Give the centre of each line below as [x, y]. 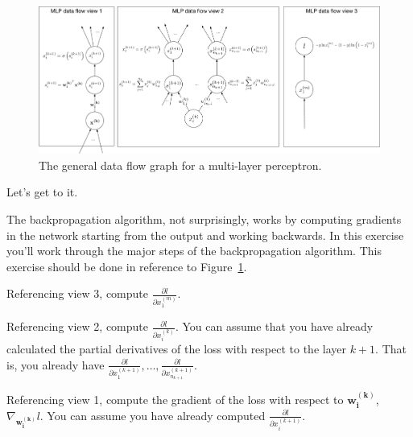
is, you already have [56, 364]
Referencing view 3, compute [77, 293]
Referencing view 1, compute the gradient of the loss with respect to [175, 400]
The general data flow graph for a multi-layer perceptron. [180, 165]
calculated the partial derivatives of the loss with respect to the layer [176, 349]
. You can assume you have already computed [153, 415]
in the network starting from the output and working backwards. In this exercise [205, 235]
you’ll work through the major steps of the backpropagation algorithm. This [194, 251]
